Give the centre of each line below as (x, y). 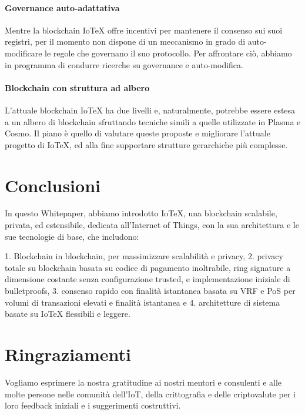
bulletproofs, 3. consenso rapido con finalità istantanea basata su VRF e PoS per (150, 291)
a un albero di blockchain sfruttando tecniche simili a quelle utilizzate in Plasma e (153, 121)
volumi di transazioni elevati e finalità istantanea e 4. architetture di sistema (143, 302)
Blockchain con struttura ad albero (77, 87)
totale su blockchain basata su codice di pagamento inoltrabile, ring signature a (148, 267)
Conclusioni (53, 185)
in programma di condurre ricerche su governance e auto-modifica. (124, 64)
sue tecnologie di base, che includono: (72, 236)
